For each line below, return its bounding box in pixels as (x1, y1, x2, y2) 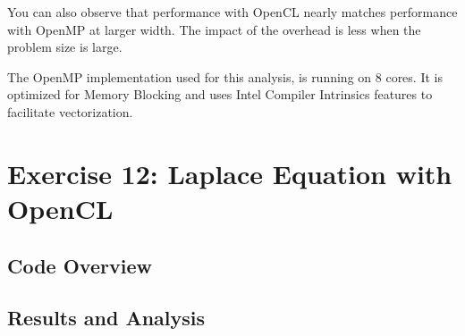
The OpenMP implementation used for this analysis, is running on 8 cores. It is (7, 67, 443, 86)
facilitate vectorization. (7, 102, 133, 121)
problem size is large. (7, 38, 123, 56)
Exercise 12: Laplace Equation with (7, 155, 452, 191)
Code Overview (7, 251, 152, 279)
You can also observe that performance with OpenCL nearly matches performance (7, 3, 458, 21)
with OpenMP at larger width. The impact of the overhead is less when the (7, 20, 421, 38)
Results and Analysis (7, 304, 206, 332)
